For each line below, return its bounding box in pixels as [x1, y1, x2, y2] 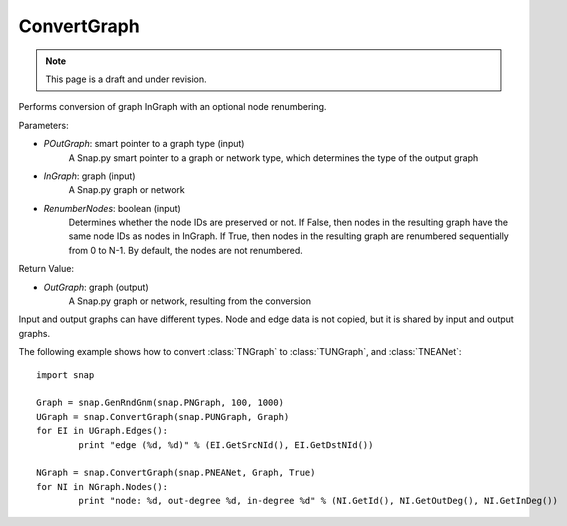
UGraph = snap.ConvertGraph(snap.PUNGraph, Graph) [36, 411, 290, 422]
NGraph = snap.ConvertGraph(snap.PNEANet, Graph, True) [36, 467, 316, 479]
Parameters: [18, 119, 69, 131]
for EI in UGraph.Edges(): [36, 425, 169, 437]
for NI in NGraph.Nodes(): [36, 481, 169, 492]
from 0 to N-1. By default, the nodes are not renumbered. [68, 244, 304, 256]
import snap [36, 369, 95, 380]
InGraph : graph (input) [43, 170, 136, 182]
